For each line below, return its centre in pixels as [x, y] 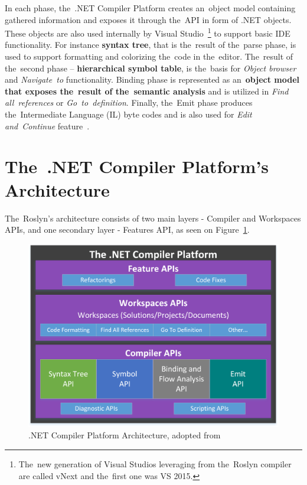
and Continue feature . [47, 126]
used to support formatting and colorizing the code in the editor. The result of [149, 56]
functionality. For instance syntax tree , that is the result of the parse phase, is [151, 45]
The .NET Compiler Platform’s [137, 166]
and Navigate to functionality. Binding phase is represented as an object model [152, 79]
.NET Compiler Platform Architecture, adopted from [125, 435]
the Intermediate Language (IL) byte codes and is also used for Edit [128, 114]
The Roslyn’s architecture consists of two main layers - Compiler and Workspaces [153, 218]
